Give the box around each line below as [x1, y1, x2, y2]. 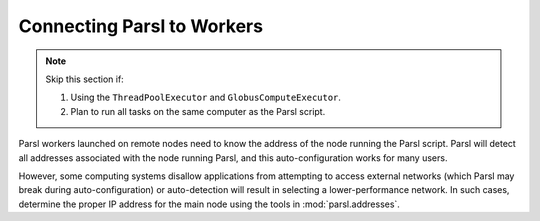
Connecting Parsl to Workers [18, 15, 264, 37]
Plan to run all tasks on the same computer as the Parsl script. [70, 105, 326, 117]
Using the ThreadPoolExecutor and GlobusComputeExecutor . [70, 91, 342, 104]
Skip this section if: [45, 73, 124, 85]
